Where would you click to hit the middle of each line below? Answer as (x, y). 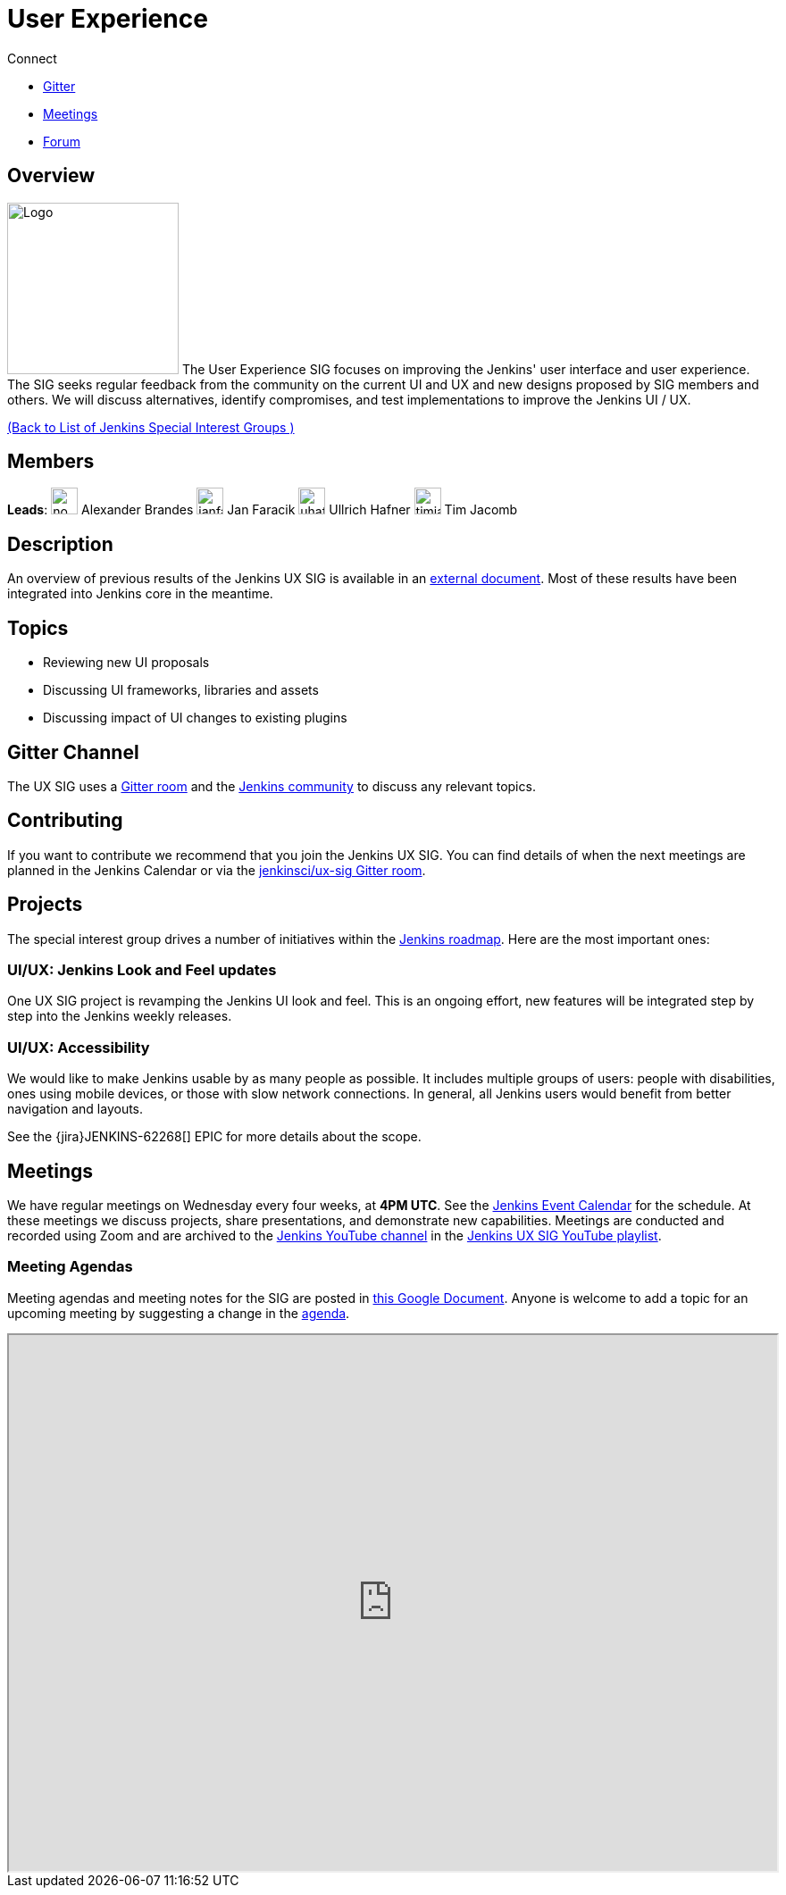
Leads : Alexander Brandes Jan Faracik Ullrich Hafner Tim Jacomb (263, 510)
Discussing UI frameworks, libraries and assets (181, 690)
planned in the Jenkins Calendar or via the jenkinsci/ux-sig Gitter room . (217, 870)
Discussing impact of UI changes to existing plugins (195, 718)
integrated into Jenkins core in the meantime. (140, 594)
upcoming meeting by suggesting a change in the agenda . (179, 1313)
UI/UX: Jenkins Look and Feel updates (142, 970)
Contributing (65, 821)
